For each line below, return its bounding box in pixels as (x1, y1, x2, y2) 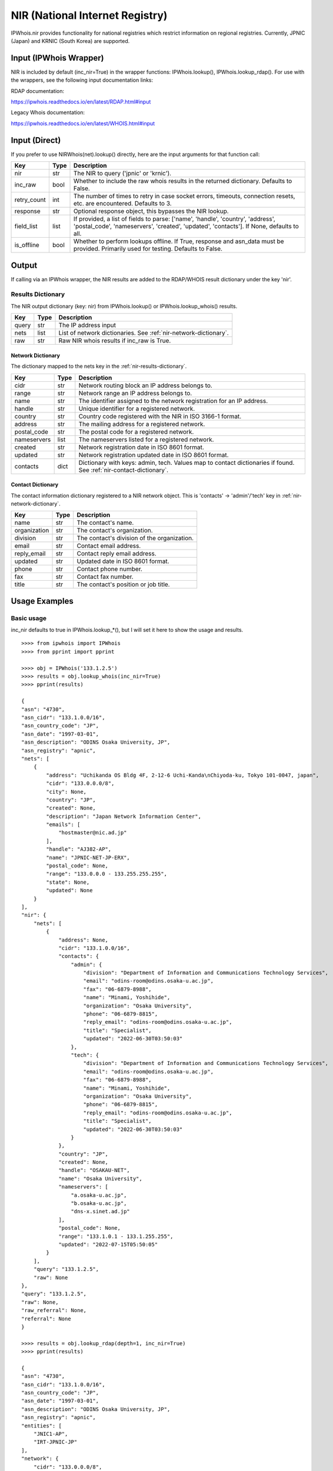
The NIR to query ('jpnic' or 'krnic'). (74, 169, 172, 178)
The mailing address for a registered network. (78, 420, 205, 428)
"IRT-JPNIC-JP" (33, 1439, 78, 1446)
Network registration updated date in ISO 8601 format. (78, 451, 229, 459)
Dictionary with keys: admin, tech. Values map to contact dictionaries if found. (78, 458, 295, 467)
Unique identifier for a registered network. (78, 404, 195, 412)
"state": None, (46, 878, 90, 886)
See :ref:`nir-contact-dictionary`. (78, 465, 169, 474)
